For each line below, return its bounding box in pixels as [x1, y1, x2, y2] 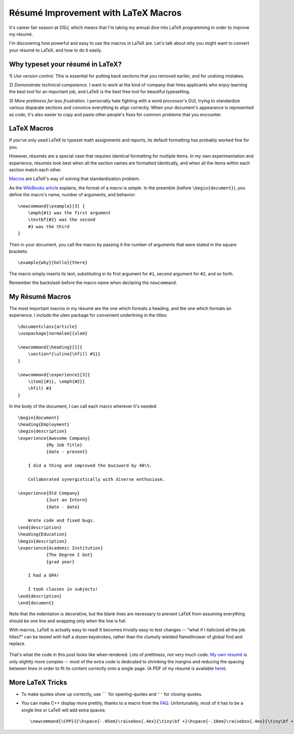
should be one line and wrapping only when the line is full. [9, 618, 127, 624]
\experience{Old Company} [18, 490, 80, 496]
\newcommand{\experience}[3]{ [18, 372, 91, 377]
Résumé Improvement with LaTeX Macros [9, 7, 182, 18]
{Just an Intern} [46, 497, 88, 503]
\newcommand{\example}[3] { [18, 203, 85, 209]
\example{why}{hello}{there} [18, 260, 88, 265]
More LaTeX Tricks [9, 678, 67, 686]
